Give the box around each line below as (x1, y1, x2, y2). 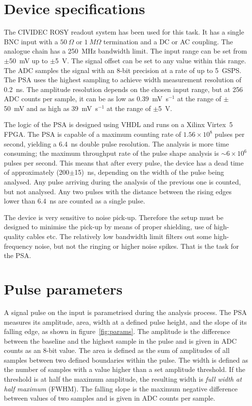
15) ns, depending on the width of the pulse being (74, 167, 224, 177)
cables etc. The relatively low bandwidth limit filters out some (27, 231, 212, 241)
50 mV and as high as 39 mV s (4, 103, 98, 113)
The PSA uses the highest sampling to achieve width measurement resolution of (4, 74, 242, 85)
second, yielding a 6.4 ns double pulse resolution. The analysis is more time (4, 138, 229, 148)
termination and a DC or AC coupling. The (103, 36, 233, 46)
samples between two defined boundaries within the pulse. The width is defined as (4, 354, 248, 365)
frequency (4, 240, 33, 251)
